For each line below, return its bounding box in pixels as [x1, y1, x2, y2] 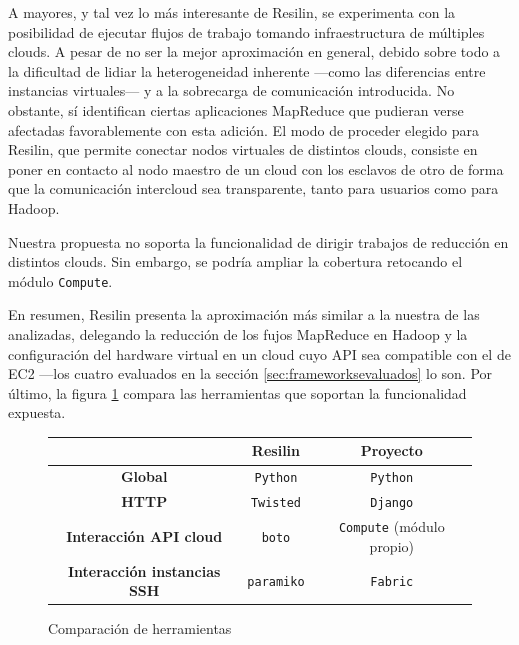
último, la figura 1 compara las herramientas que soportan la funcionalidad [8, 382, 467, 403]
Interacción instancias [67, 560, 221, 581]
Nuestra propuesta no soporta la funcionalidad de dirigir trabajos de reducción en [8, 231, 509, 252]
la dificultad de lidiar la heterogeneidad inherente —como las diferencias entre [8, 60, 486, 81]
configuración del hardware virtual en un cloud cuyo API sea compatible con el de [8, 343, 511, 364]
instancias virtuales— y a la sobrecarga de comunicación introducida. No [8, 80, 455, 101]
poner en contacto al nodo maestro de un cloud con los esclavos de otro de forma [8, 158, 504, 179]
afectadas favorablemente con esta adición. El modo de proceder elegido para [8, 119, 480, 140]
